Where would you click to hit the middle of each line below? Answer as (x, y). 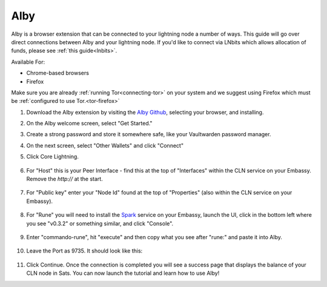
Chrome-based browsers (58, 73)
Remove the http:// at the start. (64, 179)
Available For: (28, 62)
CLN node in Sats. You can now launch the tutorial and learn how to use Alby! (123, 273)
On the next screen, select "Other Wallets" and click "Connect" (105, 145)
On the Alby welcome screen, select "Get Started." (89, 124)
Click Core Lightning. (52, 157)
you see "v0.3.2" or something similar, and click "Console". (100, 223)
